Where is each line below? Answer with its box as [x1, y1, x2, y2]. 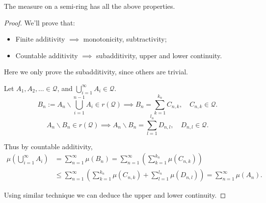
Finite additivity [15, 34, 65, 44]
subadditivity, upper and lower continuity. [96, 50, 222, 60]
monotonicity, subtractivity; [83, 34, 167, 44]
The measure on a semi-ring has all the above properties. [4, 1, 175, 11]
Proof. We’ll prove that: [4, 17, 75, 27]
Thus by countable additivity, [4, 141, 93, 151]
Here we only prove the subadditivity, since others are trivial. [4, 67, 188, 77]
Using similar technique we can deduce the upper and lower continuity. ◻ [4, 190, 226, 200]
